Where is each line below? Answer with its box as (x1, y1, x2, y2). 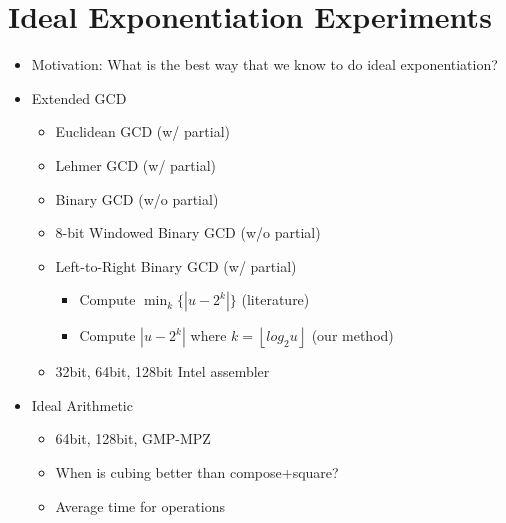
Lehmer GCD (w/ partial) (55, 154, 216, 175)
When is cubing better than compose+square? (55, 462, 339, 483)
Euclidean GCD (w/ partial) (55, 121, 230, 142)
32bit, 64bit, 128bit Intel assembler (55, 361, 270, 382)
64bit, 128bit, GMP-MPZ (55, 428, 211, 449)
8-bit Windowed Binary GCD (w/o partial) (55, 222, 321, 243)
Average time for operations (55, 495, 225, 516)
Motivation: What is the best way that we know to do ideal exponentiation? (31, 54, 498, 75)
